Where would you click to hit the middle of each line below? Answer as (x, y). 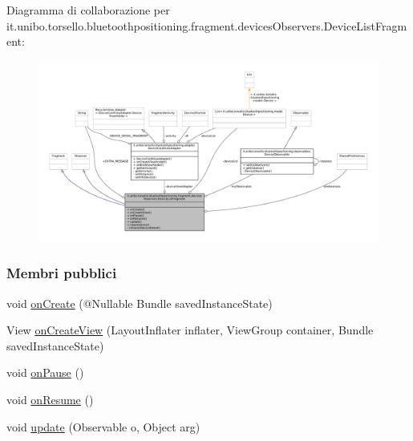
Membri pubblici (62, 273)
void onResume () (50, 400)
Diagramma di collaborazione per (88, 10)
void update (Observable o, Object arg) (103, 426)
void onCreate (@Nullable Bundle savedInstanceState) (140, 303)
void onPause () (45, 372)
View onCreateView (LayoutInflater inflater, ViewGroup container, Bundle (190, 330)
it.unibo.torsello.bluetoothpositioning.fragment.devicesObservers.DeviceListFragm (207, 25)
